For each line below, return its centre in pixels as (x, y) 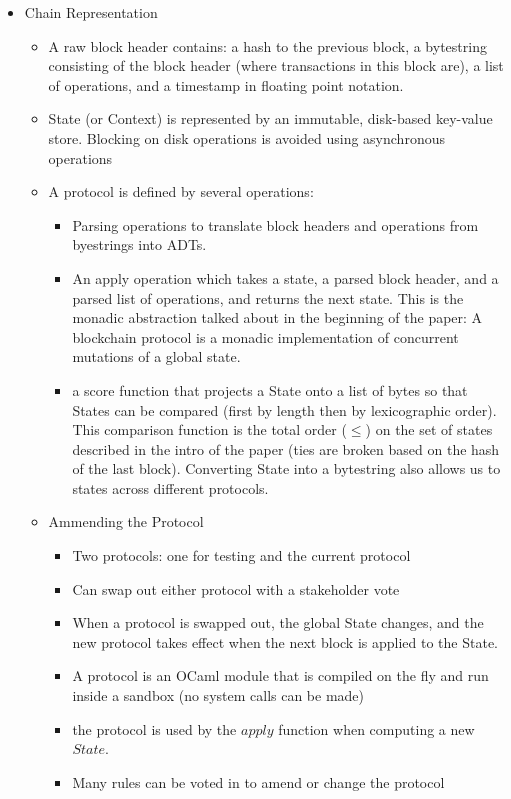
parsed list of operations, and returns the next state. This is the (268, 297)
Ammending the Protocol (126, 521)
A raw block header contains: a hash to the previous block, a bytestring (267, 45)
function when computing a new (376, 728)
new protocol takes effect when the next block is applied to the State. (285, 641)
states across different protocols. (170, 487)
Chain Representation (91, 12)
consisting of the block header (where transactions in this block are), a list (276, 65)
